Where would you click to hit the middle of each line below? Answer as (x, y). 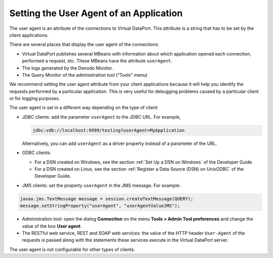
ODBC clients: (37, 153)
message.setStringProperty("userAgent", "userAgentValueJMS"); (100, 206)
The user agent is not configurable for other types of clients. (72, 249)
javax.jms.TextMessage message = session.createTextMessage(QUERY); (107, 199)
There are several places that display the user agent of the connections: (84, 44)
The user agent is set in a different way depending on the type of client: (84, 108)
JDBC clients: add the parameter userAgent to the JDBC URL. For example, (101, 117)
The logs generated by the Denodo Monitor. (67, 68)
